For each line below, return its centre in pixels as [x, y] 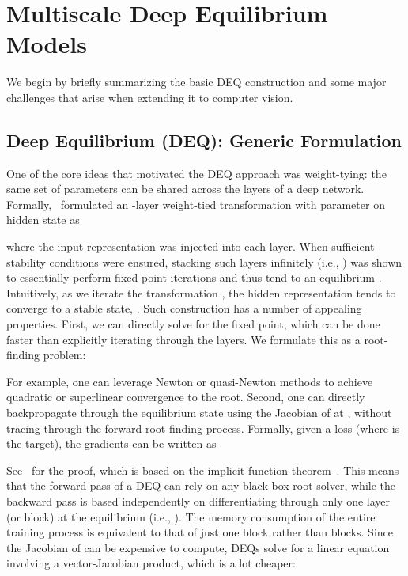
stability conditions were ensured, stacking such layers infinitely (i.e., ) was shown [204, 261]
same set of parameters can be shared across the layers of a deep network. [185, 189]
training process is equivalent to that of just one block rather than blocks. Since [200, 532]
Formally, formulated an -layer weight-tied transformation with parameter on [196, 204]
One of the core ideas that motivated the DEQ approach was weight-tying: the [196, 173]
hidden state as [43, 220]
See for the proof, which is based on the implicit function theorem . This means [203, 470]
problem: [64, 355]
